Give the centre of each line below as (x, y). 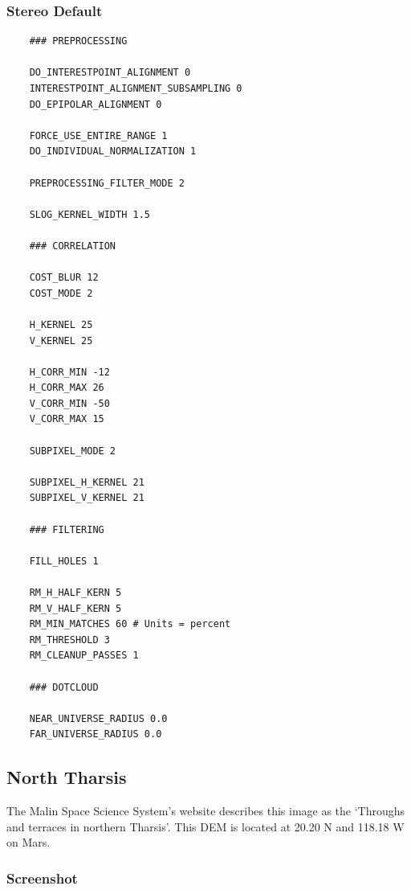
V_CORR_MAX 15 (67, 419)
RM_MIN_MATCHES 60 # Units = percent (130, 624)
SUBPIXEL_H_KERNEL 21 (87, 482)
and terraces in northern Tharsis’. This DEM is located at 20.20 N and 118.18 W (205, 826)
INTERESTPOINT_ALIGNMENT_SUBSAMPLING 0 (136, 88)
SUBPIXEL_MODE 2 (73, 451)
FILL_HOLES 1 (64, 561)
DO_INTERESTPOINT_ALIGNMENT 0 (110, 73)
